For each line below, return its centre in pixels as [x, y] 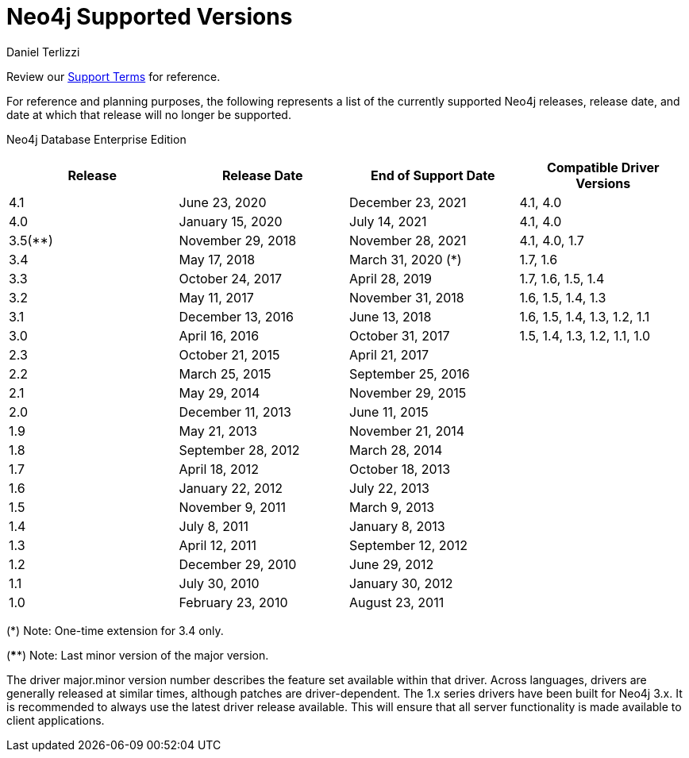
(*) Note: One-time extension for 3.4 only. [115, 630]
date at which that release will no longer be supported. [149, 114]
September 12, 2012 [408, 545]
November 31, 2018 [407, 297]
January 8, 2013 [397, 526]
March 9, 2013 [392, 507]
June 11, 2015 [389, 412]
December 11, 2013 [235, 412]
